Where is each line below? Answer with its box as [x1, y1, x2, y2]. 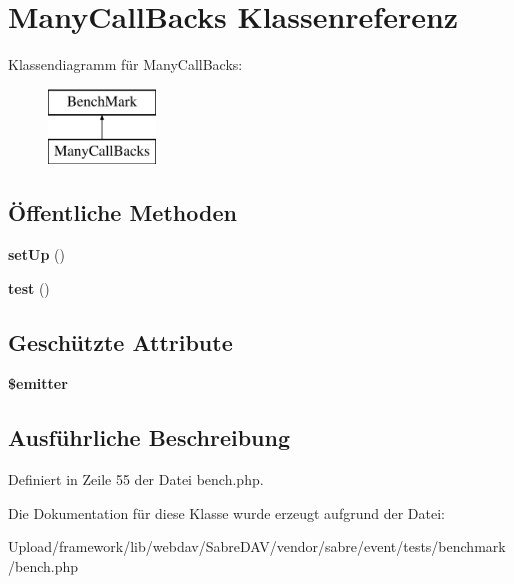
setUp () [8, 244, 65, 265]
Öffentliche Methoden [8, 197, 237, 228]
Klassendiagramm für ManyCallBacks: [8, 54, 243, 75]
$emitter [8, 373, 68, 394]
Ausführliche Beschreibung [8, 422, 290, 453]
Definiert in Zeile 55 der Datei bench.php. [8, 469, 264, 490]
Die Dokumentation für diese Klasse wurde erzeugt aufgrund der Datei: [8, 502, 445, 523]
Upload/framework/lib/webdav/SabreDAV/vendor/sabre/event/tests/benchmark [8, 536, 506, 557]
